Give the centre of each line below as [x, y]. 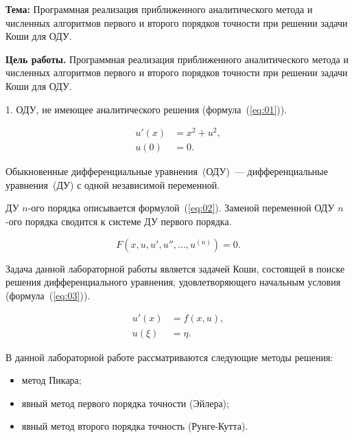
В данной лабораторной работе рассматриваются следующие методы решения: [169, 357]
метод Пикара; [51, 380]
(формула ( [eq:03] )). [48, 295]
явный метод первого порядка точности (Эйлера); [125, 403]
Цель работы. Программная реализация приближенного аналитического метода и [177, 59]
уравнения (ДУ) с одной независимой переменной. [113, 184]
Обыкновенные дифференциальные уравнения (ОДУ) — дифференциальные [167, 171]
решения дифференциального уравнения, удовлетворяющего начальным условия [173, 282]
